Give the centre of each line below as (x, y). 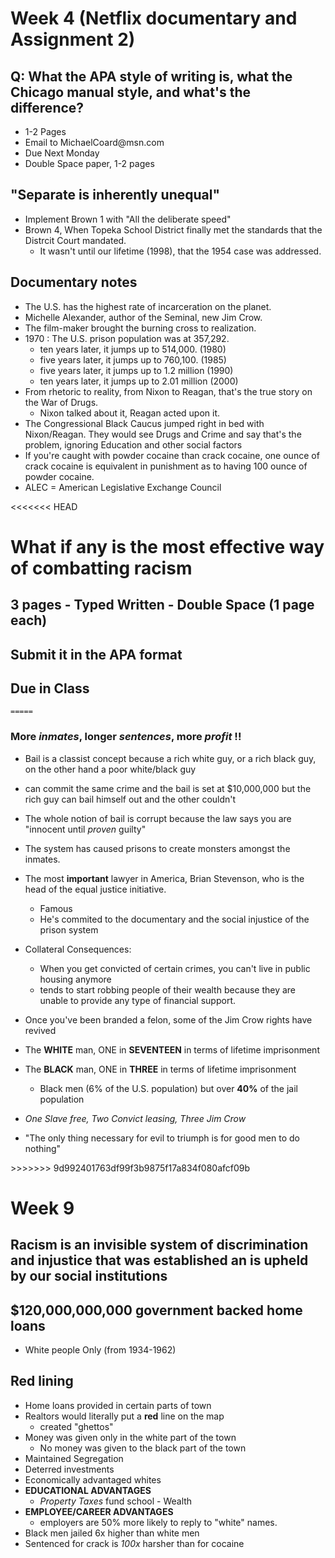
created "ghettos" (76, 1426)
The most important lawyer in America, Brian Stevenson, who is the (164, 878)
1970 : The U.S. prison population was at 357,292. (127, 338)
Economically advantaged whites (93, 1479)
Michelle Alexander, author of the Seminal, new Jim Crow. (143, 317)
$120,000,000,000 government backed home (156, 1310)
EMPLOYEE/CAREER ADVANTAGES (99, 1511)
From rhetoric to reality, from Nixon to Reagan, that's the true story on (168, 391)
